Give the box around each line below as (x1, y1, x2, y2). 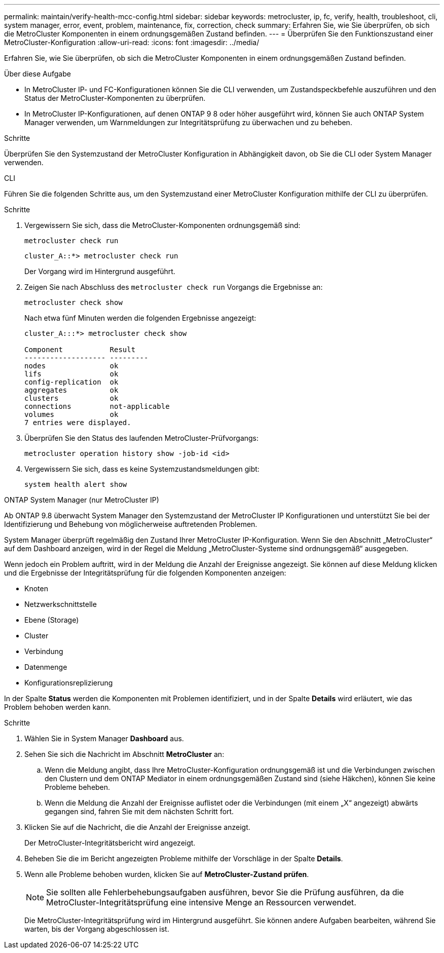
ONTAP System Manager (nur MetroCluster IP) (4, 495, 159, 504)
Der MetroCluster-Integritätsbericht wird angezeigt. (24, 838, 196, 847)
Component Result (24, 346, 136, 354)
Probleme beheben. (45, 783, 110, 791)
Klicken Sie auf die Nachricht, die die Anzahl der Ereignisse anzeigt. (24, 823, 250, 831)
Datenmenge (24, 663, 67, 671)
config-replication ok (24, 378, 119, 386)
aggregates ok (24, 386, 119, 394)
